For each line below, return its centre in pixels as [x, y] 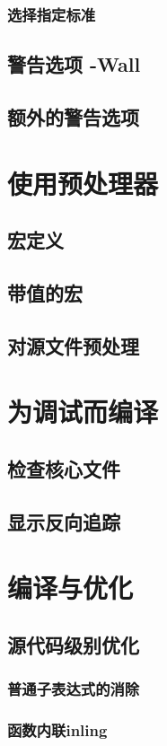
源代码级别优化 [73, 644]
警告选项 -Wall [74, 64]
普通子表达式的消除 [74, 689]
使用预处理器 [83, 183]
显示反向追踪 [64, 521]
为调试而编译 [83, 412]
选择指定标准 [52, 14]
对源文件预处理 [73, 345]
